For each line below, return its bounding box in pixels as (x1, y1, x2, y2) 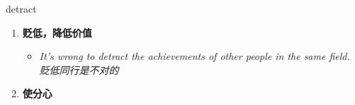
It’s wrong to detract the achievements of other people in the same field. (39, 49, 350, 63)
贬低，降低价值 (22, 25, 92, 39)
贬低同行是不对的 (39, 62, 119, 77)
